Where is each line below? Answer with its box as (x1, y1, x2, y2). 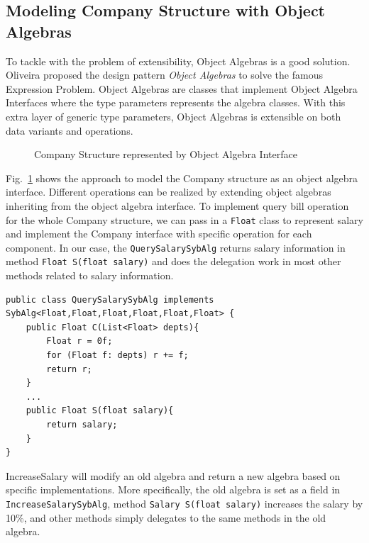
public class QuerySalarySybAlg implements (6, 294, 214, 305)
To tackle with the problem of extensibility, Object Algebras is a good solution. (6, 53, 351, 68)
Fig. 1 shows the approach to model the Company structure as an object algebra (6, 170, 358, 185)
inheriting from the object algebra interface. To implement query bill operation (6, 198, 349, 213)
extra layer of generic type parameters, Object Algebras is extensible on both (6, 108, 341, 123)
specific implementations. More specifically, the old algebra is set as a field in (6, 482, 341, 497)
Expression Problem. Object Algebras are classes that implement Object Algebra (6, 81, 358, 96)
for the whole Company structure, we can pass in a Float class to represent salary (6, 212, 363, 227)
